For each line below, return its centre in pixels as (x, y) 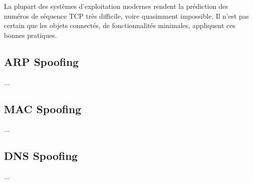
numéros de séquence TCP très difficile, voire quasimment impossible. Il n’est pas (126, 15)
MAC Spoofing (43, 108)
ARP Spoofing (42, 61)
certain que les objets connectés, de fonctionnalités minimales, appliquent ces (120, 25)
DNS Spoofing (41, 156)
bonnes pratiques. (30, 35)
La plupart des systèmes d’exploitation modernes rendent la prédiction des (116, 6)
